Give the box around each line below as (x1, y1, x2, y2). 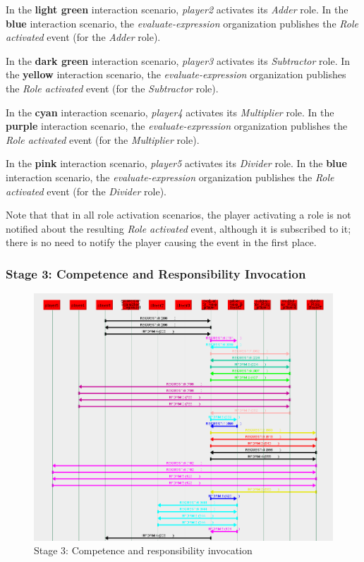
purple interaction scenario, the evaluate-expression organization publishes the (6, 118, 348, 133)
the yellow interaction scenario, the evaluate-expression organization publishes (6, 67, 346, 82)
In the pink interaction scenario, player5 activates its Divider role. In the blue (6, 156, 347, 171)
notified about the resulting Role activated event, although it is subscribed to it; (6, 221, 351, 236)
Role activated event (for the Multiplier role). (6, 132, 200, 147)
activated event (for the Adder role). (6, 30, 161, 44)
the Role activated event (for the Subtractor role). (6, 80, 219, 95)
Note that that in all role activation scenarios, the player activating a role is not (6, 207, 351, 222)
